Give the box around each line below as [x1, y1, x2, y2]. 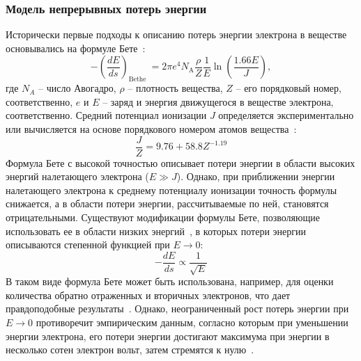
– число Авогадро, [38, 81, 116, 95]
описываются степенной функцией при [6, 237, 170, 252]
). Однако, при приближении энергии [176, 169, 335, 184]
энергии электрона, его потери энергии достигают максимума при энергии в [6, 328, 330, 343]
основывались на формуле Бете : [6, 40, 146, 55]
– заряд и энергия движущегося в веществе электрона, [102, 94, 334, 109]
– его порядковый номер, [236, 81, 341, 95]
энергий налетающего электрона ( [6, 169, 149, 184]
